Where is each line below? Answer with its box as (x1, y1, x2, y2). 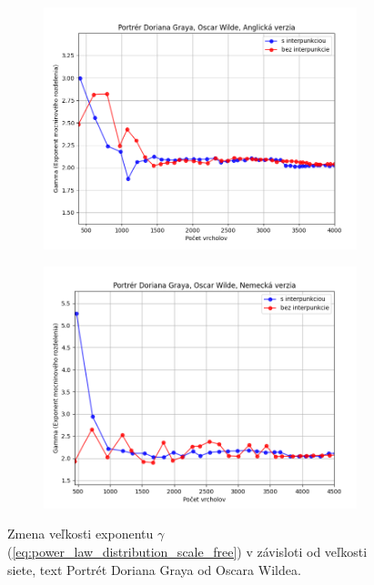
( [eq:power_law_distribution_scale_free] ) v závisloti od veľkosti (7, 541, 368, 560)
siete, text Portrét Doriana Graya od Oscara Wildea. (7, 560, 301, 579)
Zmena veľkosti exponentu (7, 524, 154, 543)
